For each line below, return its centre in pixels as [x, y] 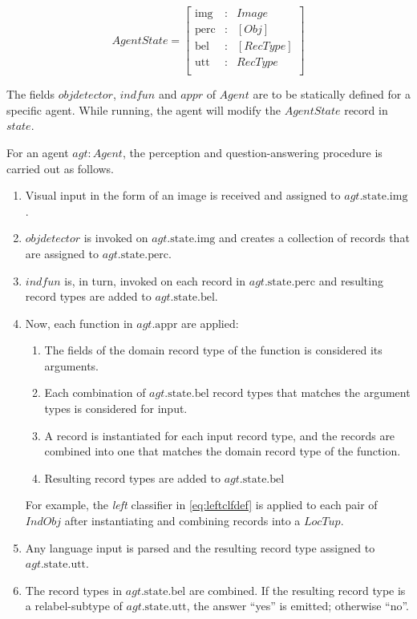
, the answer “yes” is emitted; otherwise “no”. [298, 606]
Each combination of [95, 392]
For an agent [38, 152]
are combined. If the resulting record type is [297, 590]
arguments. [71, 365]
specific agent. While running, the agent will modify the [144, 109]
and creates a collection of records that [314, 238]
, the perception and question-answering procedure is [252, 152]
